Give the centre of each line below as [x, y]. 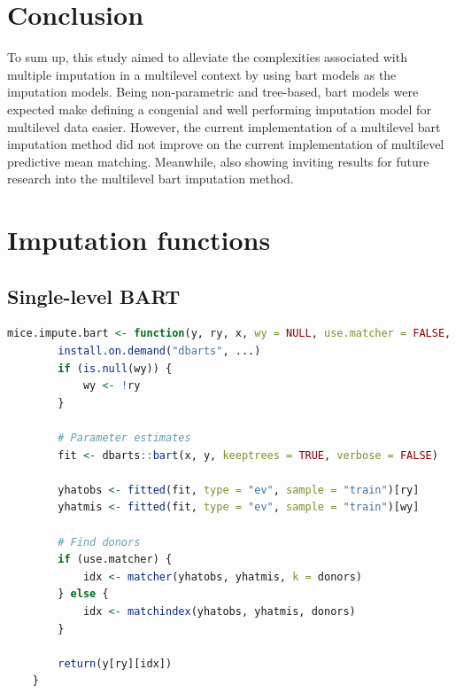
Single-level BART [94, 296]
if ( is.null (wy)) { [115, 368]
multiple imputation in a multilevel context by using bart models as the [202, 74]
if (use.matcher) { [115, 560]
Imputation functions [139, 240]
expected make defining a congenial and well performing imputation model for [219, 109]
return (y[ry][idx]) [115, 663]
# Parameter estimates [124, 438]
